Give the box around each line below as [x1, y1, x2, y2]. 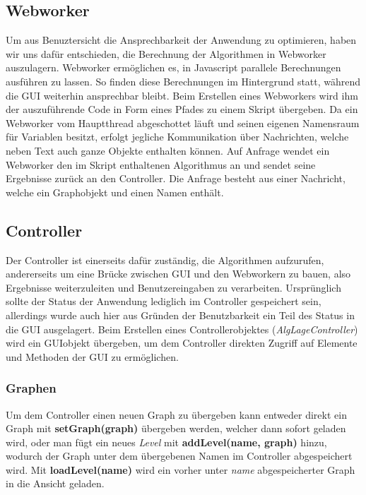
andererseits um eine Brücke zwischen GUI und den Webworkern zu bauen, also [6, 266, 351, 281]
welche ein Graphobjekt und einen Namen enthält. [6, 184, 224, 199]
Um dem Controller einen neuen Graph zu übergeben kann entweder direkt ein [6, 407, 347, 422]
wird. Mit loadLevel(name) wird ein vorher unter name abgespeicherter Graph [6, 462, 355, 477]
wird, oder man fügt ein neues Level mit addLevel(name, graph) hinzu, [6, 434, 327, 449]
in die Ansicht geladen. [6, 476, 105, 491]
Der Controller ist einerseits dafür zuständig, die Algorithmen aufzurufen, [6, 252, 324, 267]
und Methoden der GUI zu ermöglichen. [6, 349, 179, 364]
